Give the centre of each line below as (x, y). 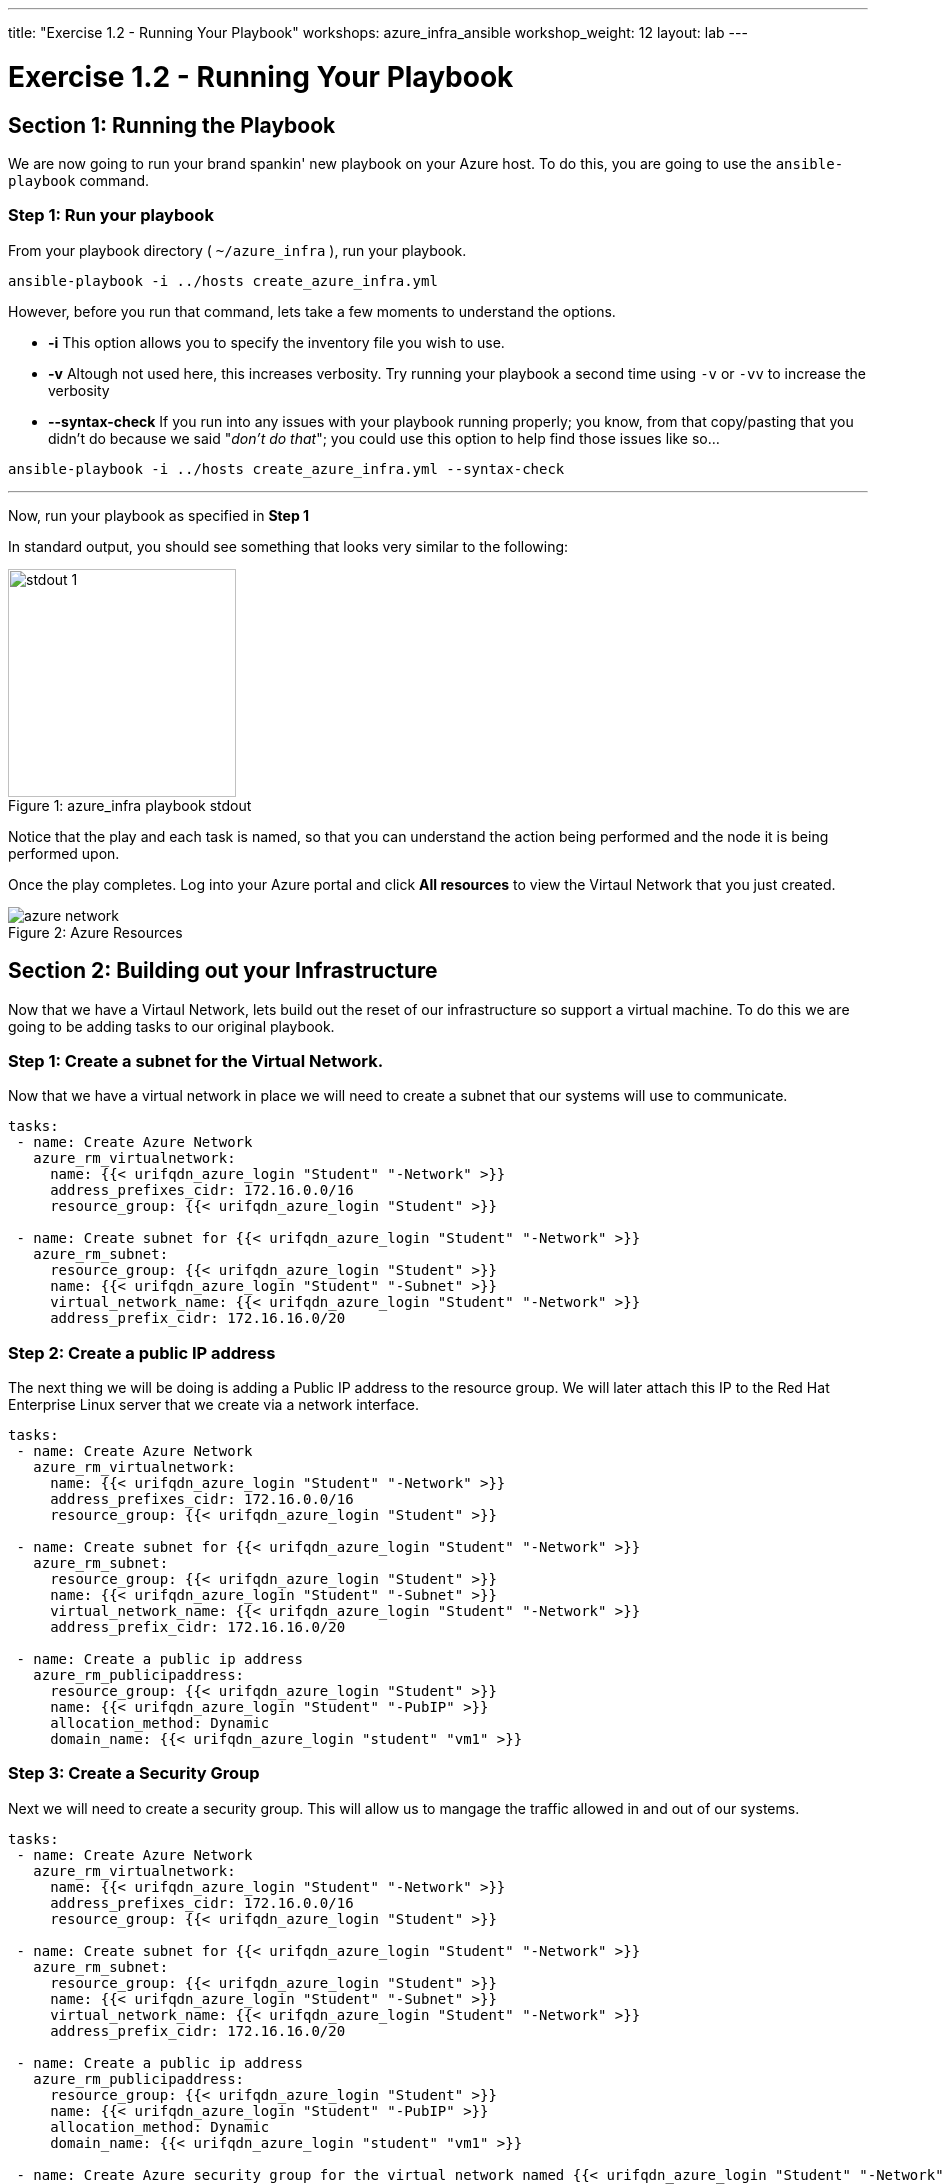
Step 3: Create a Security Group (134, 1773)
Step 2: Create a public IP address (142, 1352)
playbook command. (79, 180)
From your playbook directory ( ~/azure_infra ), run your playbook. (237, 250)
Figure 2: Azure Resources (95, 932)
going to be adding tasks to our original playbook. (171, 1026)
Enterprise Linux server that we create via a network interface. (213, 1405)
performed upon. (64, 853)
